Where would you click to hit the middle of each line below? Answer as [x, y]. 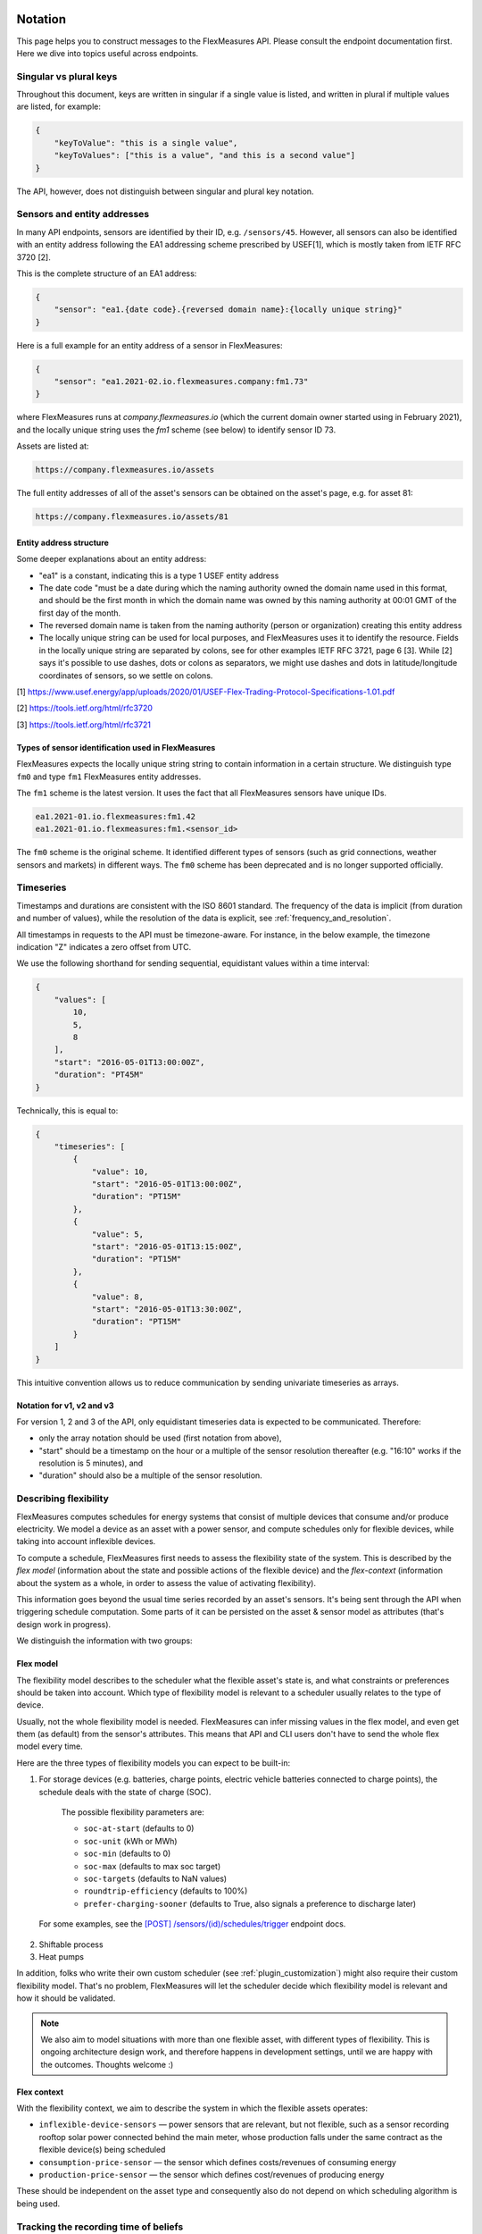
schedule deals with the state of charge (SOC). [125, 1792]
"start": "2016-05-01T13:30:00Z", [167, 1309]
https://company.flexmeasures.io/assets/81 [132, 517]
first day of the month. [80, 613]
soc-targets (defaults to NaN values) [155, 1878]
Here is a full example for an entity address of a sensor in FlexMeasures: [150, 345]
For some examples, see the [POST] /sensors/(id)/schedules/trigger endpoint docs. [192, 1924]
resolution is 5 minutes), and [91, 1463]
